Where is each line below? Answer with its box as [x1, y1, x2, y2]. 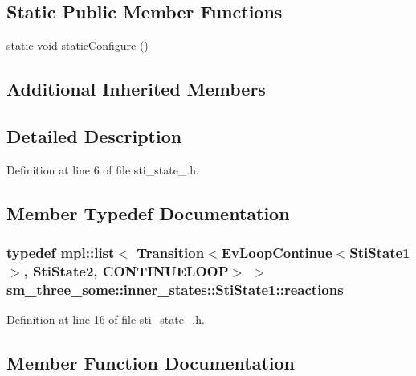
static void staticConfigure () [6, 37, 149, 54]
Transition [137, 243, 205, 263]
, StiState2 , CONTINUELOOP [23, 261, 229, 280]
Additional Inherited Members [6, 76, 266, 101]
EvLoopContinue [221, 243, 332, 263]
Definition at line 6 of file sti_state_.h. [6, 161, 199, 178]
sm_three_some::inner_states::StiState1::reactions [6, 279, 344, 299]
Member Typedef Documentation [6, 200, 290, 225]
